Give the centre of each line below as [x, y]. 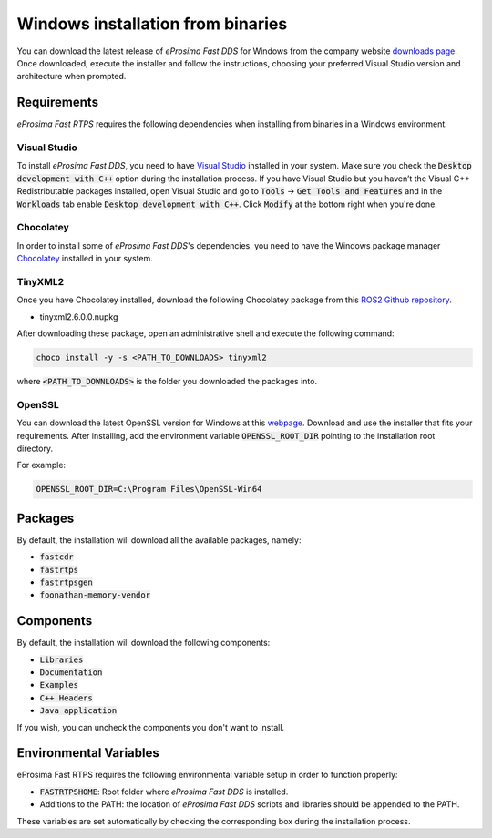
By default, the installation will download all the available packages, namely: [159, 540]
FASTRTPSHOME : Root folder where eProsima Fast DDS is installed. [164, 792]
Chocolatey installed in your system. [85, 259]
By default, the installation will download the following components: [143, 643]
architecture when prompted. [72, 77]
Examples [59, 685]
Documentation [71, 673]
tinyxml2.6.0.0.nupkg [79, 317]
